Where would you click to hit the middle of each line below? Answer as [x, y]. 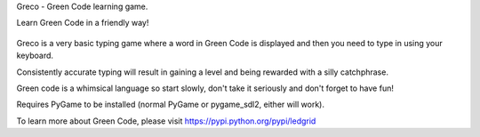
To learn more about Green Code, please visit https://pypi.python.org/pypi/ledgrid [166, 121]
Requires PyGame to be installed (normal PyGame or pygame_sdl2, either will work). [170, 105]
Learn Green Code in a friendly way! [83, 23]
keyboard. [35, 56]
